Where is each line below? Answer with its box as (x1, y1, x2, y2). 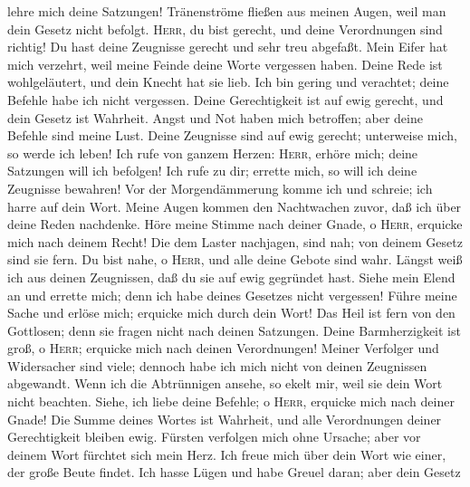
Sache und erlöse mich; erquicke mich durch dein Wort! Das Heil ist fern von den (7, 303, 456, 322)
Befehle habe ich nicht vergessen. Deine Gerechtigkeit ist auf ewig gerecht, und (7, 90, 444, 109)
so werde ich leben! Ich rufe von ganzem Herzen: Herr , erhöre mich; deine (7, 143, 418, 162)
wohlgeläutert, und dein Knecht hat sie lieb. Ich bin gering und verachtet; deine (7, 72, 449, 91)
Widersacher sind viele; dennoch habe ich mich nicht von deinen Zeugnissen (7, 356, 427, 375)
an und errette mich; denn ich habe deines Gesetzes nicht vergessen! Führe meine (7, 285, 457, 304)
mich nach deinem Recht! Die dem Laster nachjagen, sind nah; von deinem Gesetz (7, 232, 463, 251)
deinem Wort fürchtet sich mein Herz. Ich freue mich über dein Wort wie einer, (7, 444, 446, 463)
